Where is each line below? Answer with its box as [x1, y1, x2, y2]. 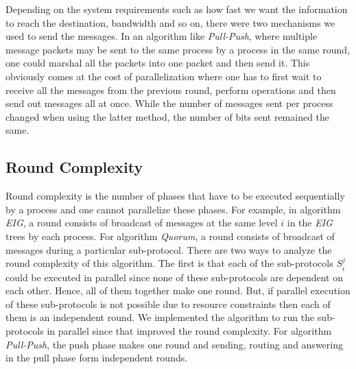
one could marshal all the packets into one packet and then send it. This [5, 56, 310, 70]
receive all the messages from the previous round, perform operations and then [5, 82, 336, 97]
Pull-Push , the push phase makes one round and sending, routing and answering [5, 337, 343, 351]
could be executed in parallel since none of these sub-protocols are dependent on [5, 270, 343, 284]
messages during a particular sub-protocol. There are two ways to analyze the [5, 242, 332, 257]
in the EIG [287, 215, 333, 230]
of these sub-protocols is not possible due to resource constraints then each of [5, 296, 331, 311]
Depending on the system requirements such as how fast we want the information [5, 2, 348, 16]
